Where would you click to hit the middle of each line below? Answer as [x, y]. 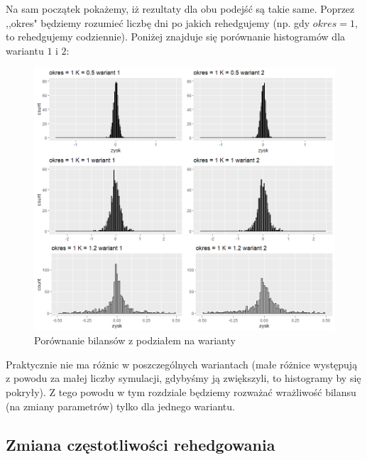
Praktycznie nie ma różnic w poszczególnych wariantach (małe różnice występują [182, 364]
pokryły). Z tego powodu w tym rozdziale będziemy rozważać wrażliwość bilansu [181, 392]
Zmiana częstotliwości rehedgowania [141, 444]
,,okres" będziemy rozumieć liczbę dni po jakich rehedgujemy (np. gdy [158, 22]
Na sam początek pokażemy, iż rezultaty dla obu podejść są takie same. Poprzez [180, 9]
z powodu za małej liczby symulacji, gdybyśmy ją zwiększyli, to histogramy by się [183, 378]
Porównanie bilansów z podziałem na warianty [135, 340]
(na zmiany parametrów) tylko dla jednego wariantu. [120, 406]
